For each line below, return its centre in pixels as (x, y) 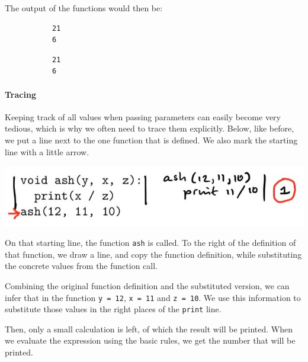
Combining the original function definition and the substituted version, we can (147, 285)
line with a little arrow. (47, 151)
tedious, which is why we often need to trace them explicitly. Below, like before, (150, 128)
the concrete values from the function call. (81, 266)
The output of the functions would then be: (84, 8)
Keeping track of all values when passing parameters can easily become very (143, 116)
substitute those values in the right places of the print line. (113, 309)
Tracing (20, 94)
